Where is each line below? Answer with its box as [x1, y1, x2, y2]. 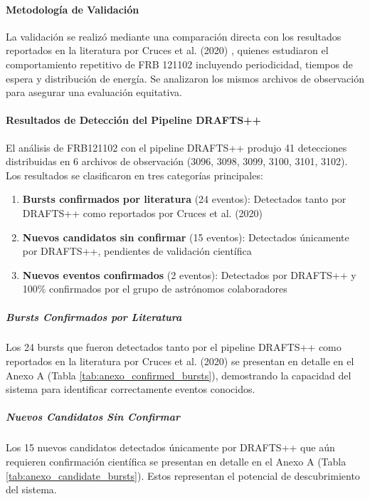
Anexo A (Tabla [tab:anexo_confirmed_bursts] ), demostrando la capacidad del [6, 367, 351, 382]
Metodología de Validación [6, 1, 139, 16]
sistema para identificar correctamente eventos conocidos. [6, 382, 255, 396]
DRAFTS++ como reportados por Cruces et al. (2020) [22, 205, 263, 220]
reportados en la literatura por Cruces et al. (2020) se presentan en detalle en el [6, 354, 354, 369]
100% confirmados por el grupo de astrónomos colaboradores [22, 281, 287, 296]
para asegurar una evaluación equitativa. [6, 85, 182, 100]
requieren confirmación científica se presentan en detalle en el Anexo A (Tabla [6, 454, 347, 468]
